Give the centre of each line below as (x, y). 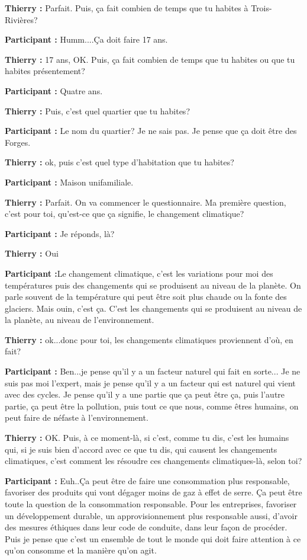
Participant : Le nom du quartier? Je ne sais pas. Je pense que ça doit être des (151, 131)
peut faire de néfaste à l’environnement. (77, 417)
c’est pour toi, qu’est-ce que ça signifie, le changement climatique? (125, 214)
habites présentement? (45, 71)
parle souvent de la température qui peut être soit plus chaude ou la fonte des (146, 297)
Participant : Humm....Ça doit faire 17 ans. (86, 39)
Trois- (261, 8)
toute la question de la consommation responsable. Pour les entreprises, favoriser (151, 504)
